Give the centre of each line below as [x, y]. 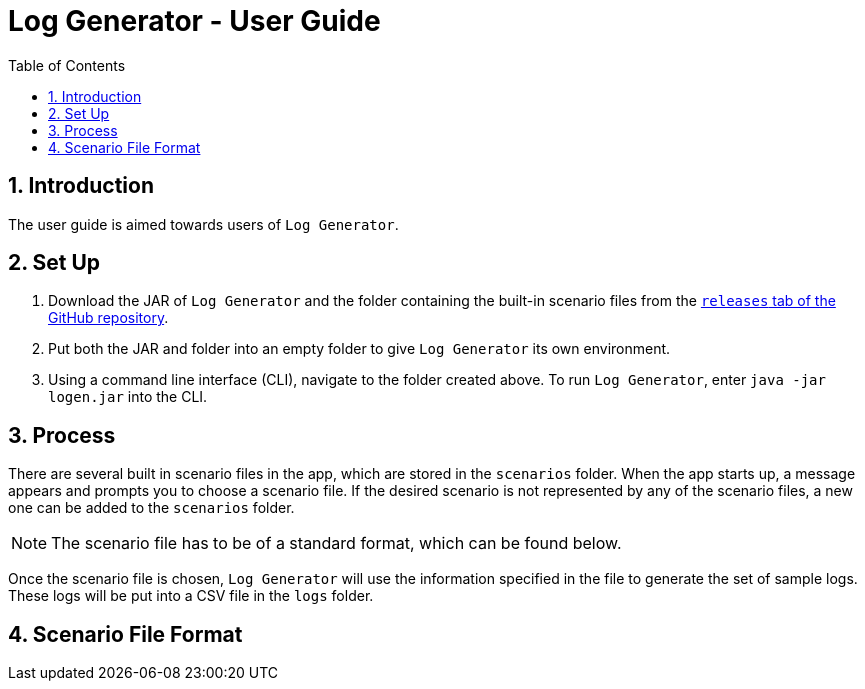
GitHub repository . [108, 318]
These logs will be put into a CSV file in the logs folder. [191, 596]
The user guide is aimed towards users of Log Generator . [203, 224]
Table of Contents [67, 65]
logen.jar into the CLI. [128, 397]
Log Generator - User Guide [194, 21]
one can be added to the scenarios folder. [151, 508]
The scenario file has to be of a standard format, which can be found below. [336, 543]
